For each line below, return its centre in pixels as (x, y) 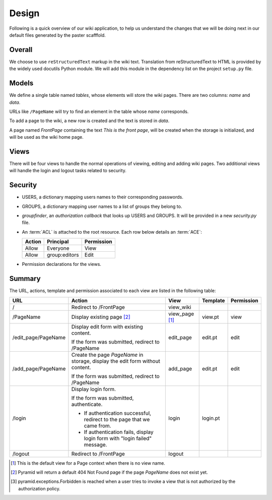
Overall (21, 50)
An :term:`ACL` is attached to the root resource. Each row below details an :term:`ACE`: (112, 232)
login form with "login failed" (118, 438)
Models (21, 83)
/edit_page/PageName (39, 337)
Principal (58, 242)
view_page (181, 314)
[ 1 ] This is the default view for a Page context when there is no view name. (88, 463)
